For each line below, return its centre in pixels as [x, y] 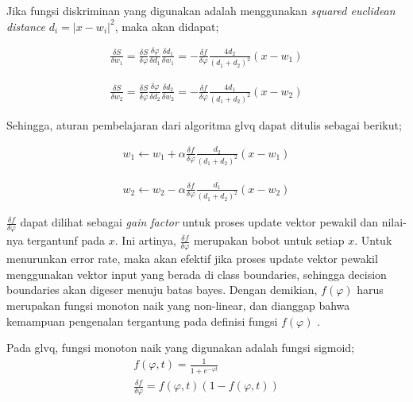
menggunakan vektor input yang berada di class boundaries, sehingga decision [197, 274]
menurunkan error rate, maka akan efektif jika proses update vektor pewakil [192, 259]
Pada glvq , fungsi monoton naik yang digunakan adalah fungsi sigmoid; [181, 348]
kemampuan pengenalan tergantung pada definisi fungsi [142, 321]
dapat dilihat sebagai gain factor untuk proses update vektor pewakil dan [199, 222]
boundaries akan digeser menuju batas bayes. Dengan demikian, [162, 290]
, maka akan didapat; [167, 26]
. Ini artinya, [145, 240]
